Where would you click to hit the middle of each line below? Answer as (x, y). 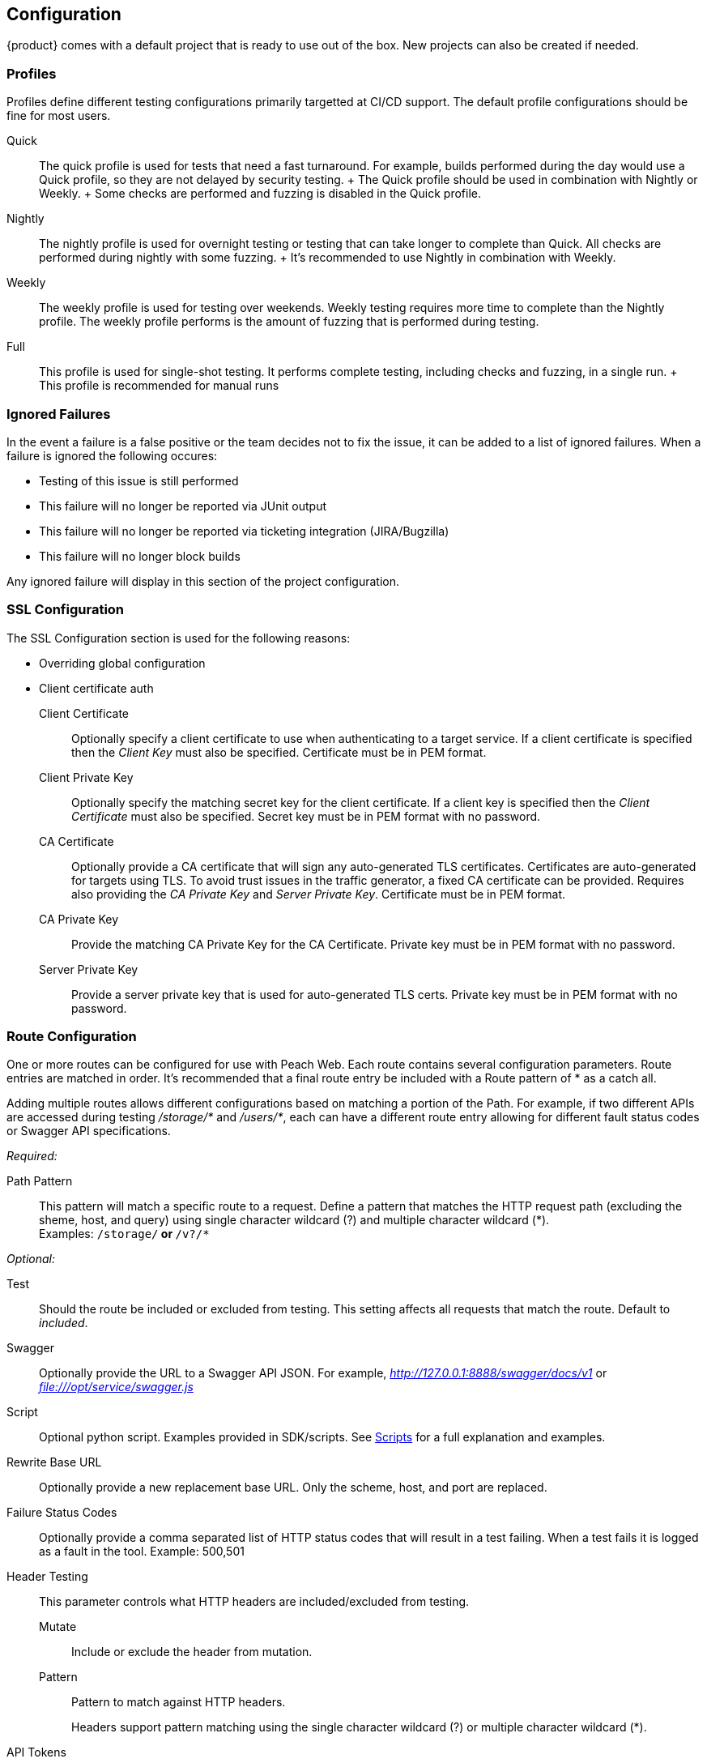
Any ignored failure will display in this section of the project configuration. (203, 581)
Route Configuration (72, 1037)
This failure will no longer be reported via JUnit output (183, 506)
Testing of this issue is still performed (139, 480)
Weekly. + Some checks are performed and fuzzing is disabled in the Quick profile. (260, 194)
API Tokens (36, 1752)
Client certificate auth (96, 688)
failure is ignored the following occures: (112, 455)
